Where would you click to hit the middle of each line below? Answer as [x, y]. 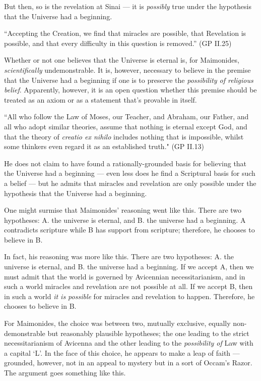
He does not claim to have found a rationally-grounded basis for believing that [125, 163]
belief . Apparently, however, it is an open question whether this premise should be [130, 90]
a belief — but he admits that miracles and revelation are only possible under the [130, 183]
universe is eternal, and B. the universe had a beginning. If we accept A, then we [129, 267]
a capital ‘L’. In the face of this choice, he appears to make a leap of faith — [122, 352]
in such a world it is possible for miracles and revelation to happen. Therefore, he [129, 296]
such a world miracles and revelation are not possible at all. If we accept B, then [128, 286]
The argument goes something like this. [65, 372]
